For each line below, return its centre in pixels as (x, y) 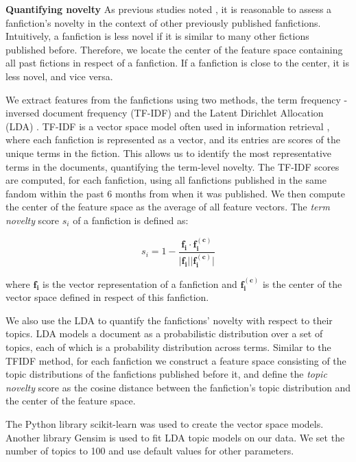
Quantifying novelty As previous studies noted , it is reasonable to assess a (169, 9)
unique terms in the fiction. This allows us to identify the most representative (169, 153)
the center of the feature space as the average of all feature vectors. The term (168, 207)
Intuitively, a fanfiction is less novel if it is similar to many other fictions (157, 36)
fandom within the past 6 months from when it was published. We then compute (176, 193)
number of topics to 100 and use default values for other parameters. (150, 451)
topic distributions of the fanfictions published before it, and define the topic (166, 374)
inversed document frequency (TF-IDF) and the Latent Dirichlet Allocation (165, 113)
